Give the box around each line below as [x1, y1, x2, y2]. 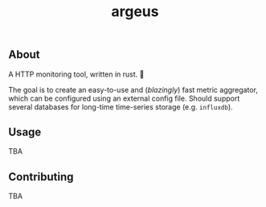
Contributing [8, 170, 74, 184]
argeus [111, 2, 159, 21]
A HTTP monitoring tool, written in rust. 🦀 [8, 69, 145, 79]
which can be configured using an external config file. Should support [8, 93, 240, 103]
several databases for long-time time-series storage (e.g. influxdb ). [8, 101, 233, 111]
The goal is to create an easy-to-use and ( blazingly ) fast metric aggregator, [8, 85, 259, 94]
